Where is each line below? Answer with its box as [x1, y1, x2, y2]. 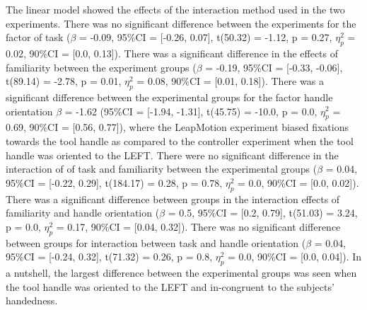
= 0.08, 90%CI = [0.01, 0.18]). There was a [136, 74, 324, 88]
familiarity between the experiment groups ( [6, 59, 197, 74]
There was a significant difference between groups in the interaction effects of [6, 191, 340, 206]
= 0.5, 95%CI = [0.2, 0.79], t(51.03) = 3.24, [168, 205, 358, 220]
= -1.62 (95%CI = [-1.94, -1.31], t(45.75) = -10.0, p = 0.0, [64, 103, 318, 118]
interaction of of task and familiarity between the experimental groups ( [6, 161, 318, 176]
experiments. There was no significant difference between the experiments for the [6, 16, 356, 30]
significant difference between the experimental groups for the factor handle [6, 89, 333, 104]
